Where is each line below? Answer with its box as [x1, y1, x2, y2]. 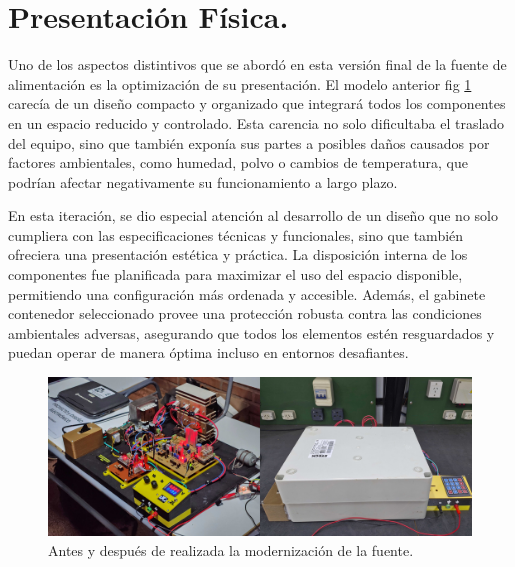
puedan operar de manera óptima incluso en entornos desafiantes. [8, 342, 409, 363]
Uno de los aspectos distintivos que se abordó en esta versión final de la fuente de [8, 54, 507, 75]
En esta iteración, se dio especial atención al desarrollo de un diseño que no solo [8, 205, 498, 226]
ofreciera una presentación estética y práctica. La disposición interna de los [8, 244, 468, 265]
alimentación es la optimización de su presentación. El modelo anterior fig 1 [8, 73, 472, 94]
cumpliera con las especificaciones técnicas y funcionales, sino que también [8, 224, 464, 245]
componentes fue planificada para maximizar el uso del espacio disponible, [8, 264, 463, 285]
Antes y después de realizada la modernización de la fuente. [48, 539, 414, 560]
